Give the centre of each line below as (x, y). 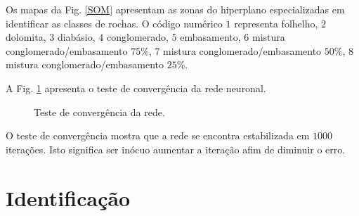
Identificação (68, 197)
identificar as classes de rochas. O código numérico (114, 23)
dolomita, (26, 37)
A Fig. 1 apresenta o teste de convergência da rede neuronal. (136, 88)
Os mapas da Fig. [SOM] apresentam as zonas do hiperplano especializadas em (175, 9)
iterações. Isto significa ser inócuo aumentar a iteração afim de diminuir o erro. (176, 149)
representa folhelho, (276, 23)
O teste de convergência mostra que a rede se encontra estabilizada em (158, 135)
